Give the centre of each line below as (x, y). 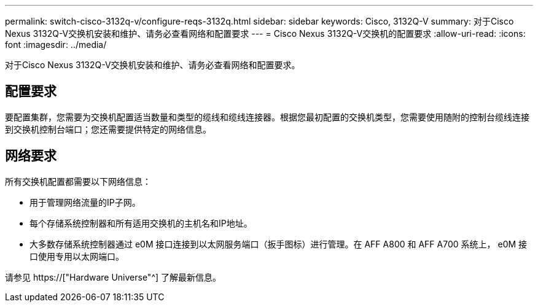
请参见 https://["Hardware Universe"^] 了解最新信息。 (113, 277)
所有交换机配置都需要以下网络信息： (78, 181)
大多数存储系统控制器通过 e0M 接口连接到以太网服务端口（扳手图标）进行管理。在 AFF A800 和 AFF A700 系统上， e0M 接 (279, 244)
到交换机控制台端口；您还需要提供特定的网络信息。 (108, 129)
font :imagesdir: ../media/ (56, 45)
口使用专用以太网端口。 (77, 256)
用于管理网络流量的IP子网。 (85, 202)
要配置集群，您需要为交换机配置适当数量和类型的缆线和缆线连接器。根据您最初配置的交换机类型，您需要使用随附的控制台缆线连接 (267, 117)
